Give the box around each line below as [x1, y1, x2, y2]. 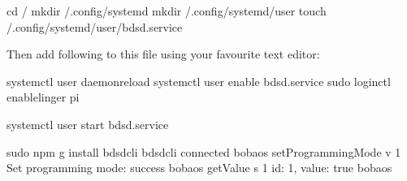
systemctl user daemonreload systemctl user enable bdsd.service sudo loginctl [6, 72, 391, 89]
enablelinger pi [6, 88, 80, 106]
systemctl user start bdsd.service [6, 115, 169, 132]
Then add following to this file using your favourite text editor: [6, 45, 320, 62]
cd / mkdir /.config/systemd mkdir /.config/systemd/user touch [6, 2, 327, 19]
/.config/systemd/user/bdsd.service [6, 18, 183, 35]
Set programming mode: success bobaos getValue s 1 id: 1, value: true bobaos [6, 159, 392, 176]
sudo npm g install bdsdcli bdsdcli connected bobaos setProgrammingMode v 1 [6, 143, 401, 160]
